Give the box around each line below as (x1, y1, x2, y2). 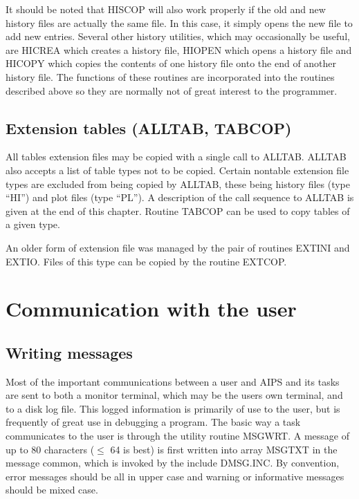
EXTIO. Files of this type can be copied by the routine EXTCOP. (6, 254, 287, 268)
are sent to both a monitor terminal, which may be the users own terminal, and (6, 388, 343, 402)
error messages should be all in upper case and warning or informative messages (6, 469, 344, 483)
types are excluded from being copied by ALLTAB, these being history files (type (6, 176, 351, 191)
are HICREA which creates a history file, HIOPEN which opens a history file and (6, 42, 352, 57)
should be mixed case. (6, 482, 98, 497)
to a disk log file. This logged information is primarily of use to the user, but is (6, 401, 340, 415)
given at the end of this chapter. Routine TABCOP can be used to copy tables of (6, 203, 350, 218)
